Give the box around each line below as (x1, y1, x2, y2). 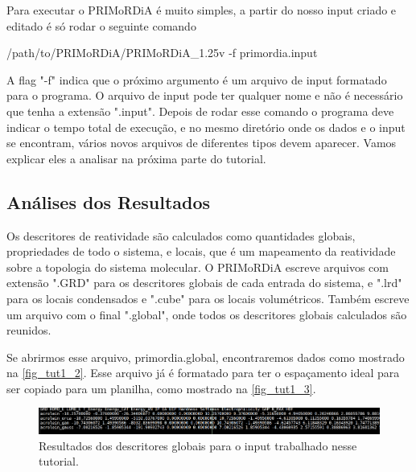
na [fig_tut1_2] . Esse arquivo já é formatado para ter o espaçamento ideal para (6, 364, 400, 381)
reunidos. (6, 322, 51, 339)
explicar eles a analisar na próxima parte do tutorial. (6, 150, 266, 166)
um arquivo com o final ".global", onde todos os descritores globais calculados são (6, 306, 407, 322)
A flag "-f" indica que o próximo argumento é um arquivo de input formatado (6, 71, 387, 88)
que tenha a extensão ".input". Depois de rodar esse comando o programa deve (6, 102, 394, 119)
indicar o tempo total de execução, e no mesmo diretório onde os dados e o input (6, 118, 406, 135)
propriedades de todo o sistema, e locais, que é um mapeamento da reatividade (6, 243, 396, 260)
